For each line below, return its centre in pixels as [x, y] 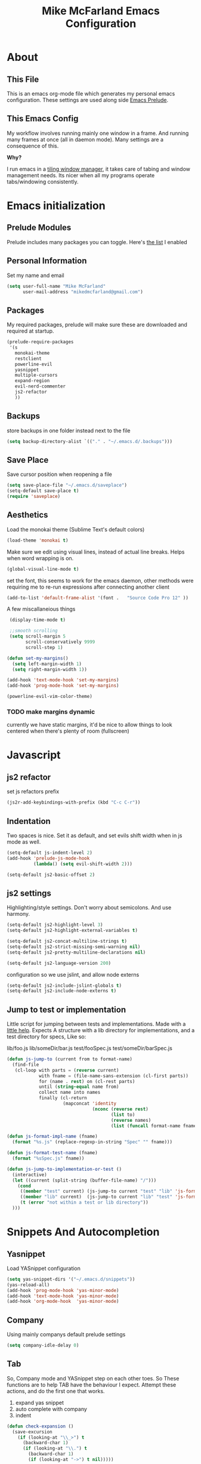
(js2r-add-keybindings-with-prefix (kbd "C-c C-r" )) [74, 802]
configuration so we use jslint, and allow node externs [73, 974]
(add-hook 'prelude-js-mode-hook [48, 858]
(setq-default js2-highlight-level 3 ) [55, 925]
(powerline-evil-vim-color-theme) [50, 697]
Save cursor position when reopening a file [60, 474]
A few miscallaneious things [41, 609]
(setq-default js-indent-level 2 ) [50, 853]
